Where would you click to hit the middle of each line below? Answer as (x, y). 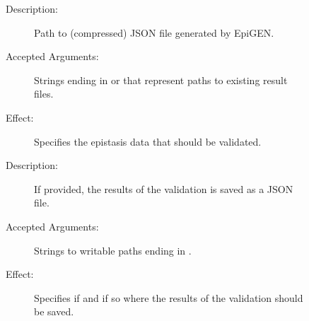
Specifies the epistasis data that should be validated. (148, 141)
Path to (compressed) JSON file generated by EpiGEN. (154, 32)
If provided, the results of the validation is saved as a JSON (164, 188)
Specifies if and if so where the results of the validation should (169, 297)
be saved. (54, 311)
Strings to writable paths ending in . (113, 250)
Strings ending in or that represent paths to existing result (161, 80)
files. (44, 94)
